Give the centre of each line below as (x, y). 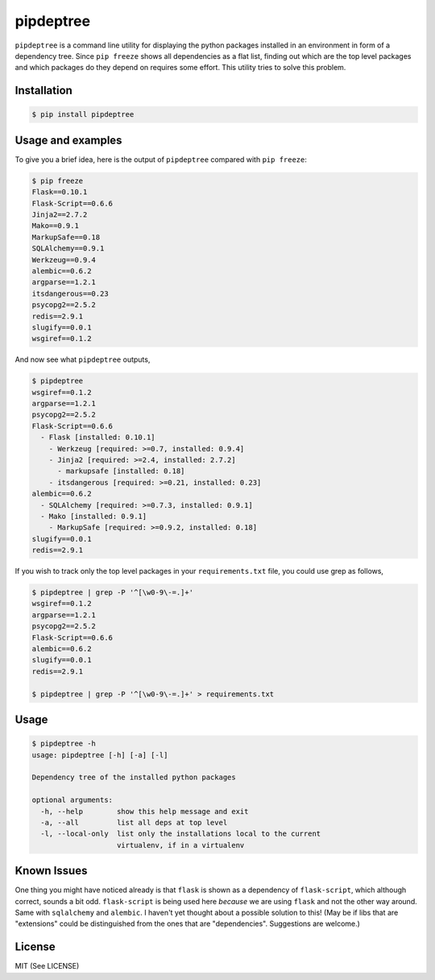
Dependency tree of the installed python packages (134, 777)
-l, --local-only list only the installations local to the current (181, 834)
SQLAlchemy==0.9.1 (68, 249)
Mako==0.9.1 (56, 226)
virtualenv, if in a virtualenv (181, 845)
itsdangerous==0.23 (70, 293)
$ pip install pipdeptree (83, 114)
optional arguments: (72, 800)
